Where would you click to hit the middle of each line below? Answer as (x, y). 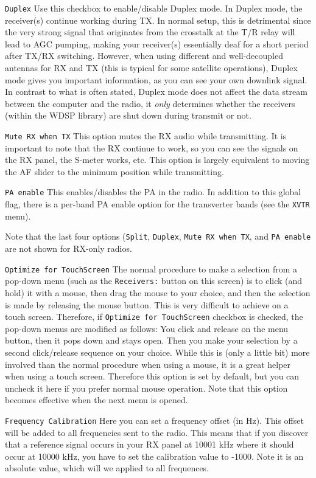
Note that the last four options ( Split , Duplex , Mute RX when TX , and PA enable (158, 236)
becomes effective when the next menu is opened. (97, 400)
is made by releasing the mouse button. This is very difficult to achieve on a (147, 304)
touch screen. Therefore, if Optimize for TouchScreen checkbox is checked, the (154, 317)
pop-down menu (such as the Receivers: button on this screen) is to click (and (154, 281)
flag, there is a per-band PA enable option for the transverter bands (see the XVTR (157, 204)
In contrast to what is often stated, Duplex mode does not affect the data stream (156, 92)
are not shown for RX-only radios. (68, 248)
